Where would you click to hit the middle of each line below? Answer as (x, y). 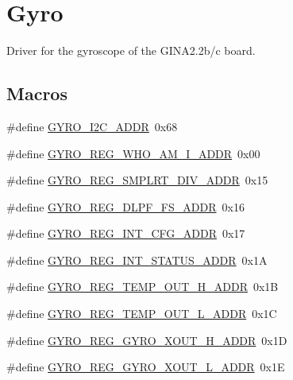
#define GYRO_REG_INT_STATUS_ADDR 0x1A (137, 260)
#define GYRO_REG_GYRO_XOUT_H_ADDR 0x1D (147, 340)
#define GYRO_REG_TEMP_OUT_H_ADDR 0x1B (143, 287)
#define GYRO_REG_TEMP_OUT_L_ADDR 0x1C (142, 314)
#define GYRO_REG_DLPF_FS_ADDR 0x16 (125, 206)
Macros (37, 93)
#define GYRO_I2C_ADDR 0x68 (92, 126)
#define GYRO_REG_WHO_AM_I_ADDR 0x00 (133, 153)
